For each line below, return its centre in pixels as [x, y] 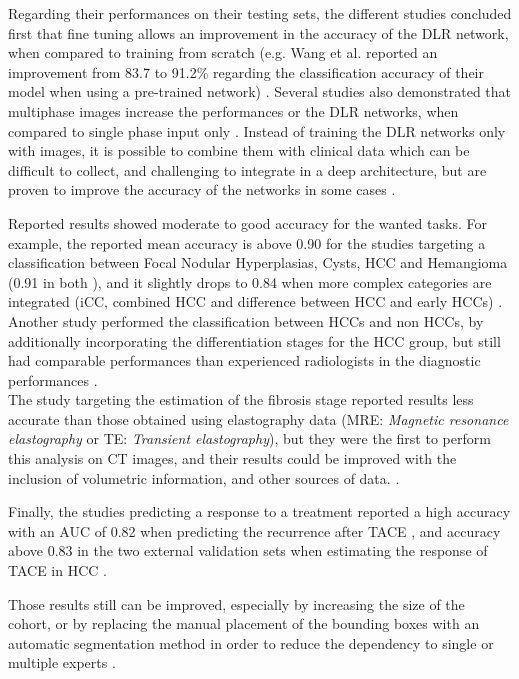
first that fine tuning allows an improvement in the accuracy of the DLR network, [258, 32]
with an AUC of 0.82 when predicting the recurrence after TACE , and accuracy [254, 530]
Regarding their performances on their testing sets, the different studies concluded [260, 13]
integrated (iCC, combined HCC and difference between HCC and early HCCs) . [255, 301]
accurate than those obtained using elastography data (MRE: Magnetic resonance [258, 418]
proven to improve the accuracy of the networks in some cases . [202, 189]
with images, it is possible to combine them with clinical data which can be [239, 150]
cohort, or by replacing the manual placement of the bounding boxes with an [244, 623]
